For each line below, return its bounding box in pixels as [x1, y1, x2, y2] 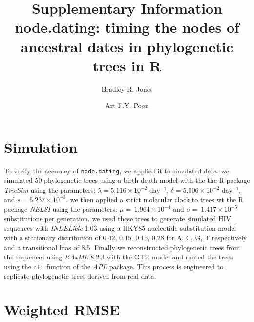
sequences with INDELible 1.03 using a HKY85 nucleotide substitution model [4, 223, 236, 233]
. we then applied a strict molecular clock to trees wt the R [66, 194, 244, 204]
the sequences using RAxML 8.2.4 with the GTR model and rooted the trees [4, 252, 233, 262]
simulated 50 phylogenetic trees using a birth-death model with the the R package [4, 175, 250, 185]
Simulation [4, 137, 78, 157]
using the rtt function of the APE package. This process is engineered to [4, 261, 224, 271]
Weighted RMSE [4, 300, 120, 320]
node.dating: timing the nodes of [15, 17, 239, 37]
